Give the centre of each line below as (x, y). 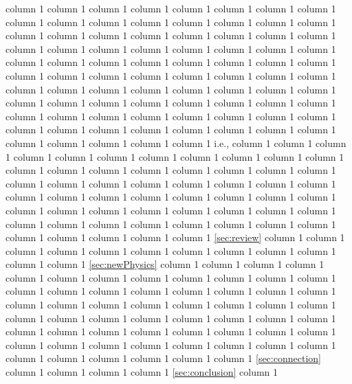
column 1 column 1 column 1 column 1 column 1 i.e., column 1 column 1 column (176, 143)
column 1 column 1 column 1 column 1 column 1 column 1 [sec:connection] (163, 358)
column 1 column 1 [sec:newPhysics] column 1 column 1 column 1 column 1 (165, 264)
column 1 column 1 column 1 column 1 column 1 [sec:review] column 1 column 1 (175, 237)
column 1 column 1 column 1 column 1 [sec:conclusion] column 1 (142, 372)
